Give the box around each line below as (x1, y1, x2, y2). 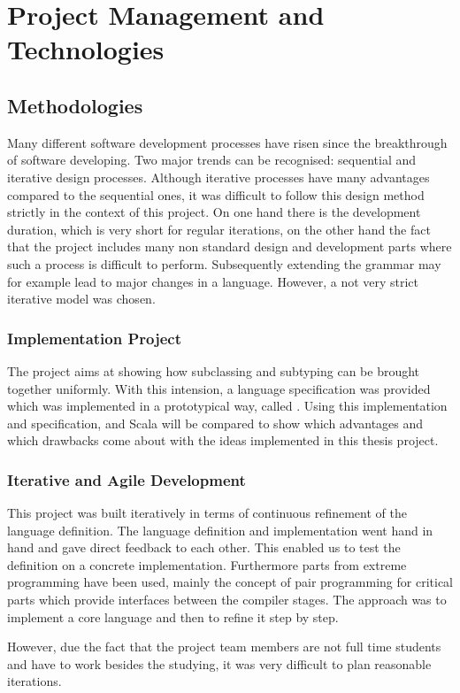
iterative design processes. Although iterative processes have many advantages (7, 167, 430, 186)
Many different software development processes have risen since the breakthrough (7, 133, 448, 151)
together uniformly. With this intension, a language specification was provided (7, 379, 431, 397)
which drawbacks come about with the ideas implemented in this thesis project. (7, 431, 439, 450)
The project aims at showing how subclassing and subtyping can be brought (7, 361, 420, 380)
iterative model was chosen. (7, 289, 156, 308)
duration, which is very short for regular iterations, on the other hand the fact (7, 219, 431, 238)
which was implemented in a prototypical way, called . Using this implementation (7, 397, 448, 415)
